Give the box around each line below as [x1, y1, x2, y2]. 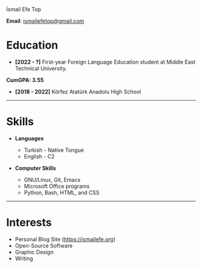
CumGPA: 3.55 [6, 76, 44, 84]
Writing [14, 255, 33, 262]
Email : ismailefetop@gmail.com [6, 17, 84, 24]
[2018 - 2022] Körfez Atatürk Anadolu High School [14, 88, 141, 95]
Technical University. [14, 64, 67, 72]
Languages [14, 134, 44, 142]
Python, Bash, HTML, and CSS [23, 189, 100, 196]
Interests [6, 216, 52, 229]
